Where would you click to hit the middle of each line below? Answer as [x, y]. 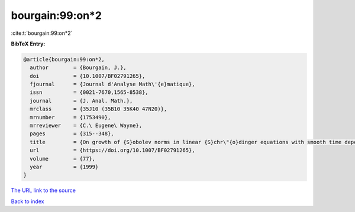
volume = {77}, [63, 159]
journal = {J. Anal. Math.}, [81, 101]
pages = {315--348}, [72, 134]
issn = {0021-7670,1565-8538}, [89, 92]
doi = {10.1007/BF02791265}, [88, 76]
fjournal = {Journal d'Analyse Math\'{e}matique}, [112, 84]
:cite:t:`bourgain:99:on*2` [42, 33]
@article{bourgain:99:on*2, [64, 59]
